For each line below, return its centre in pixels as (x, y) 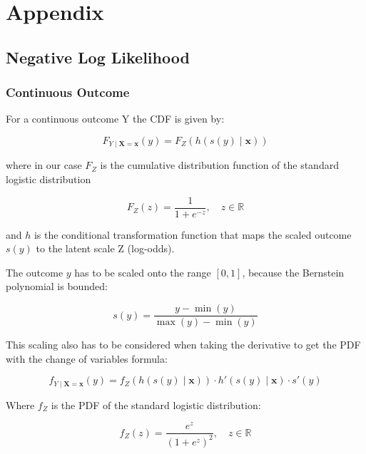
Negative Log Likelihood (98, 57)
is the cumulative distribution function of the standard (219, 165)
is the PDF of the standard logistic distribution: (156, 404)
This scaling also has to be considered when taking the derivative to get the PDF (183, 345)
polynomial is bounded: (57, 286)
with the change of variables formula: (87, 358)
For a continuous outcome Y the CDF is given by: (115, 119)
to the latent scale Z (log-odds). (105, 248)
